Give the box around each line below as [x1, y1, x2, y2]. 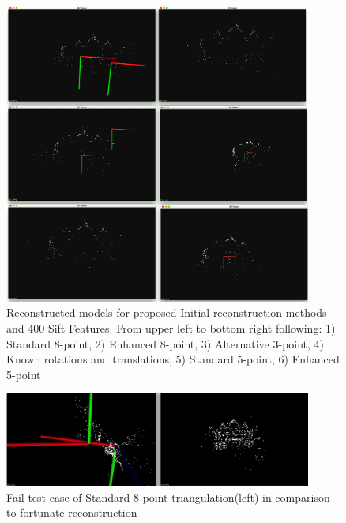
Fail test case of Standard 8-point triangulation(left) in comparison [6, 488, 330, 505]
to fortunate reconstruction [6, 504, 137, 521]
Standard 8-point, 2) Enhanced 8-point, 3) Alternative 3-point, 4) [6, 335, 325, 352]
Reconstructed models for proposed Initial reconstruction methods [6, 304, 327, 321]
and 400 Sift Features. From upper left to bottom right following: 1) [6, 319, 336, 336]
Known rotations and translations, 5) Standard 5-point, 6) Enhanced [6, 351, 340, 367]
